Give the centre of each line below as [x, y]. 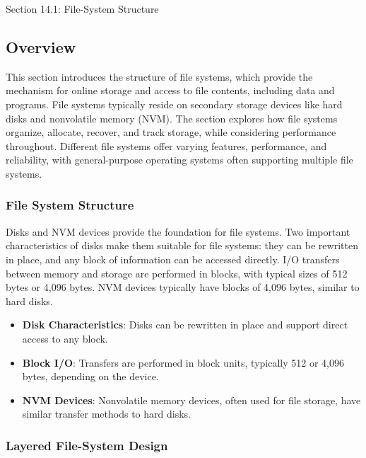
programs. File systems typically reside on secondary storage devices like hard [174, 104]
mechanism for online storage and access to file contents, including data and [170, 90]
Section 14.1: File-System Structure [82, 8]
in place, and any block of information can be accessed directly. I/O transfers [173, 259]
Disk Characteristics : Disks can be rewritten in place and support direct [185, 325]
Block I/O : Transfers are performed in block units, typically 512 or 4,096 [183, 362]
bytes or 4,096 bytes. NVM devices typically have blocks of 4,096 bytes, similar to [183, 287]
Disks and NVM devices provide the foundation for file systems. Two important [178, 231]
